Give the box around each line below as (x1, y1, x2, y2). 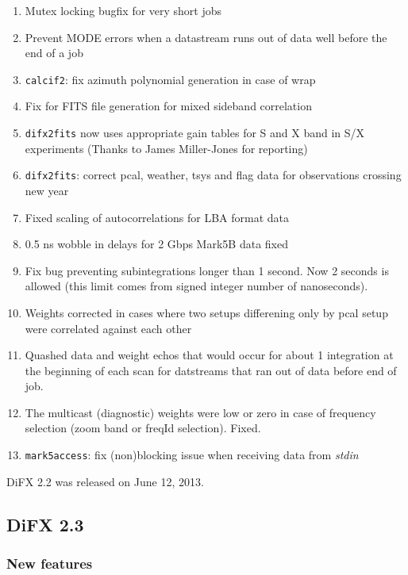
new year (25, 182, 69, 198)
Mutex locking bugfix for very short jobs (25, 2, 222, 18)
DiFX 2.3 (6, 512, 84, 536)
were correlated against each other (25, 320, 192, 336)
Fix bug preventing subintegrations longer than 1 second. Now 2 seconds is (25, 262, 389, 278)
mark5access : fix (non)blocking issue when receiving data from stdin (25, 447, 359, 463)
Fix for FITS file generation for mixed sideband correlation (25, 98, 312, 114)
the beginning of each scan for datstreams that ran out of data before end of (25, 362, 397, 378)
